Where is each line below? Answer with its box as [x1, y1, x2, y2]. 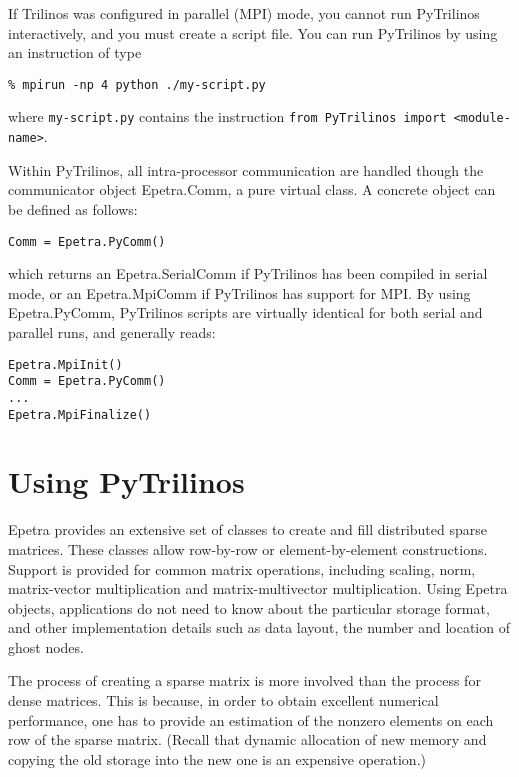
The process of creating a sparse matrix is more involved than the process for [8, 670, 481, 691]
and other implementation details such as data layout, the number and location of [8, 617, 510, 638]
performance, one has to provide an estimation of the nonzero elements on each [8, 709, 494, 730]
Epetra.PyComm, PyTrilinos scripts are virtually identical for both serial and [8, 302, 483, 323]
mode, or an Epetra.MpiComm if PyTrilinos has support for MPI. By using [8, 282, 471, 303]
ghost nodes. [8, 636, 84, 657]
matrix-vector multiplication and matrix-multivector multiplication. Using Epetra [8, 578, 508, 599]
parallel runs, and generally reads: [8, 321, 216, 342]
